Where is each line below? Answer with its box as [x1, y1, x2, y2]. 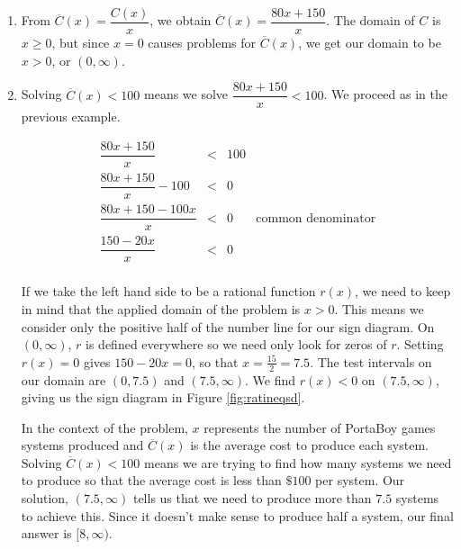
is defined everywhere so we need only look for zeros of [86, 335, 387, 354]
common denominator [256, 211, 376, 225]
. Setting [396, 335, 444, 354]
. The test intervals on [310, 352, 432, 371]
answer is [21, 524, 72, 543]
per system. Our [315, 471, 405, 490]
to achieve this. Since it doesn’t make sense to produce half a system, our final [21, 506, 454, 525]
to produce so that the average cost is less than [21, 471, 282, 490]
